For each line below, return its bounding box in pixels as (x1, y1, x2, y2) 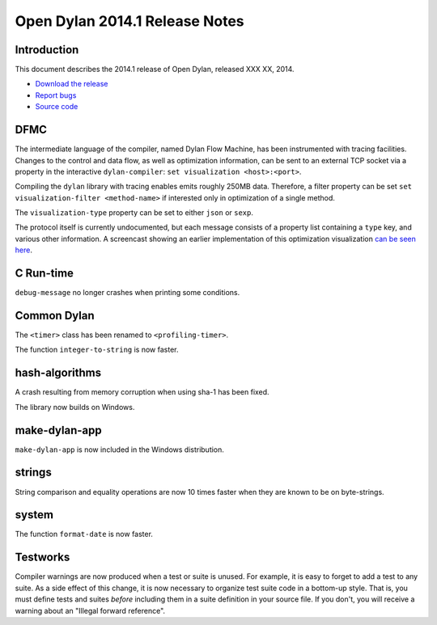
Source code (35, 102, 78, 112)
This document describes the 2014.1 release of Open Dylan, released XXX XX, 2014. (15, 65, 295, 74)
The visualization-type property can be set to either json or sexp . (15, 208, 254, 217)
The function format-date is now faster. (15, 530, 154, 539)
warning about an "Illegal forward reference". (15, 606, 166, 615)
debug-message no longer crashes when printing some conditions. (15, 288, 240, 298)
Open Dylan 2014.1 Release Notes (15, 12, 244, 30)
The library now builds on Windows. (15, 402, 135, 412)
